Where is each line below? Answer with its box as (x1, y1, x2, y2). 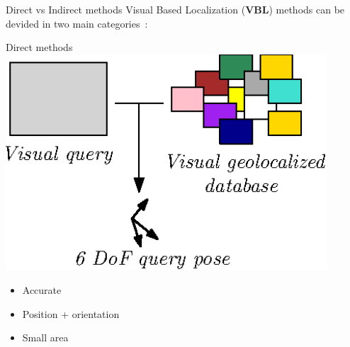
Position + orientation (22, 306, 120, 321)
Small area (22, 330, 69, 345)
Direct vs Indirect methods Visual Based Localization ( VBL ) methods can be (6, 2, 345, 16)
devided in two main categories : (6, 16, 148, 30)
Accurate (22, 283, 62, 297)
